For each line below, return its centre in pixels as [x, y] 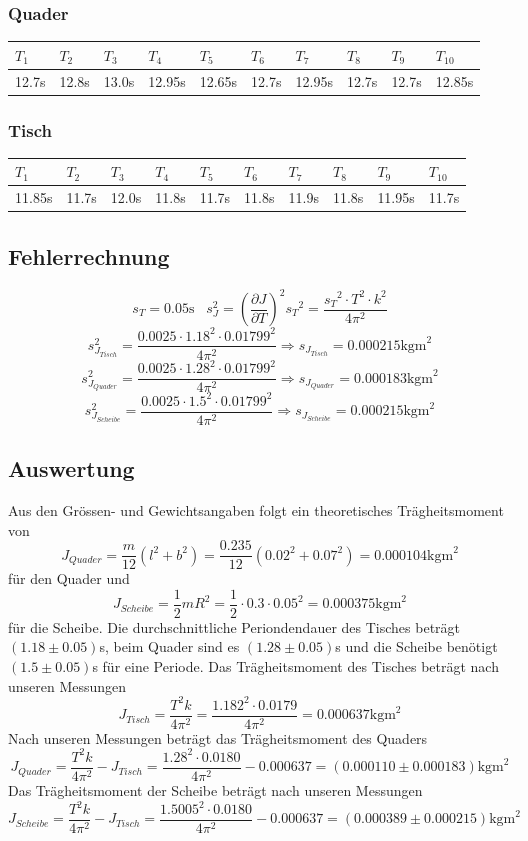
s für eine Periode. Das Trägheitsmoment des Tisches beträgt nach [295, 666]
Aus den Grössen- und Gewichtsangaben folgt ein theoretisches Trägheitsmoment [256, 509]
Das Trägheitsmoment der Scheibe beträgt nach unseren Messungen [215, 789]
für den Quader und [69, 578]
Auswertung [71, 468]
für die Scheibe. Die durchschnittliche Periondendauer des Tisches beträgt [234, 626]
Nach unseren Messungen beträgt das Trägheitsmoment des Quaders [218, 737]
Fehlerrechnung [89, 255]
